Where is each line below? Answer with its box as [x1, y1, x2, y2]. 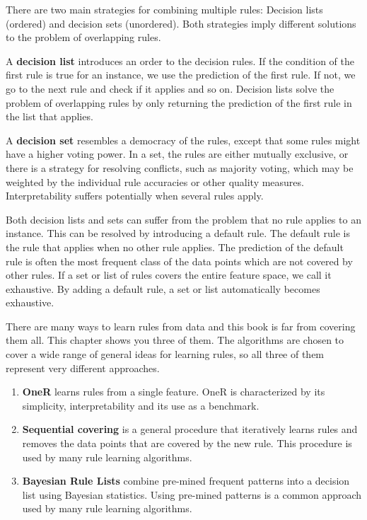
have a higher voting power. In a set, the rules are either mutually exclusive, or [6, 146, 349, 161]
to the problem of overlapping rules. [6, 30, 161, 45]
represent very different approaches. [6, 360, 160, 375]
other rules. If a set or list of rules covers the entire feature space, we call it [6, 267, 332, 282]
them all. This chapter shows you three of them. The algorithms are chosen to [6, 333, 344, 347]
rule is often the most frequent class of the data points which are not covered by [6, 253, 353, 268]
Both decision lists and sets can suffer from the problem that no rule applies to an [6, 212, 361, 226]
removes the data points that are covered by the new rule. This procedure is [22, 436, 352, 451]
